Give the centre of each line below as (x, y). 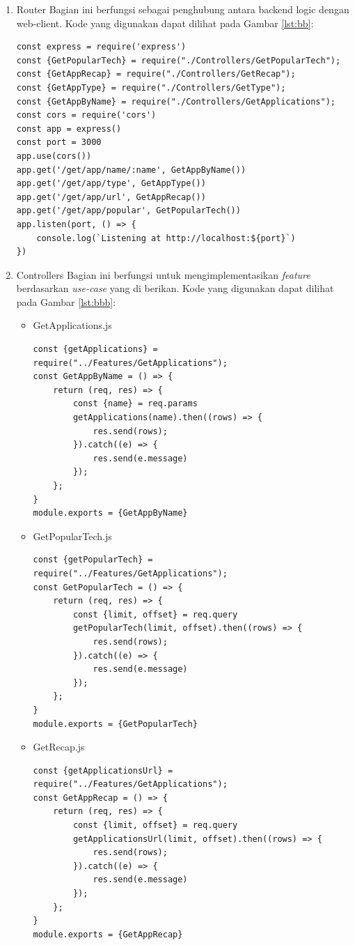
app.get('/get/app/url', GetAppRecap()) (111, 197)
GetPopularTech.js (72, 536)
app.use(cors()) (54, 156)
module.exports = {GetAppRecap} (108, 934)
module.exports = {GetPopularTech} (115, 724)
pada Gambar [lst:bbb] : (66, 301)
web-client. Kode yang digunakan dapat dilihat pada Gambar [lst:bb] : (165, 23)
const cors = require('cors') (86, 115)
